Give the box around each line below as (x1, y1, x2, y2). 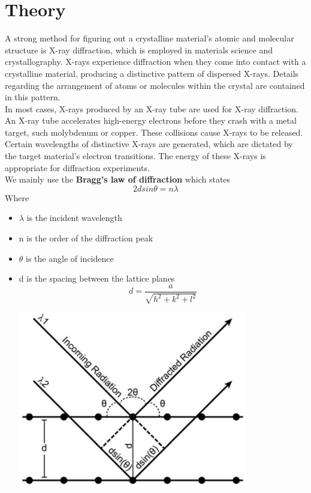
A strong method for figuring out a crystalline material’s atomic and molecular (5, 32, 294, 44)
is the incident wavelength (26, 211, 122, 224)
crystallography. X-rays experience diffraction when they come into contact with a (5, 55, 306, 68)
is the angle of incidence (26, 252, 114, 264)
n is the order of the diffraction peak (19, 232, 153, 244)
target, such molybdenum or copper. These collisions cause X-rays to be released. (5, 126, 303, 138)
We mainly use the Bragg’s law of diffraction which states (5, 173, 231, 186)
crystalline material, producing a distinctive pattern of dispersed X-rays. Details (5, 67, 299, 79)
